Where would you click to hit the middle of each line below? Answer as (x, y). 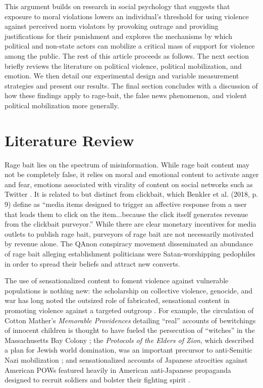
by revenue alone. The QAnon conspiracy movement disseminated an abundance (129, 244)
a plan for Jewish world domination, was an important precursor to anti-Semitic (128, 350)
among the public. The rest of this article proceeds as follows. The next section (127, 55)
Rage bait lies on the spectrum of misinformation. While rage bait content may (127, 164)
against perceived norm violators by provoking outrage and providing (112, 26)
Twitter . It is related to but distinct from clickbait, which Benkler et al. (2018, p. (131, 194)
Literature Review (69, 140)
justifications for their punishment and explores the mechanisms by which (118, 36)
